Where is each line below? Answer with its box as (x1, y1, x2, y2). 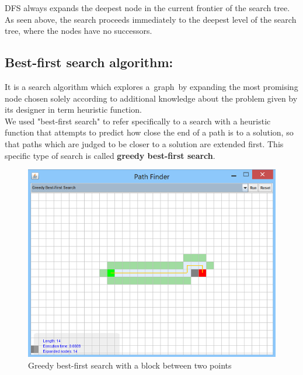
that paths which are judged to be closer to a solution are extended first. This (5, 137, 284, 150)
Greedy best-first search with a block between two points (28, 359, 232, 371)
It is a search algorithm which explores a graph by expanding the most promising (5, 80, 298, 92)
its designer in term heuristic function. (5, 103, 142, 116)
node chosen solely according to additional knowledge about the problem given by (5, 92, 298, 104)
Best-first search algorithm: (5, 53, 173, 71)
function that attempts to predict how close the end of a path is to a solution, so (5, 126, 294, 138)
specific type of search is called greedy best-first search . (5, 149, 215, 161)
